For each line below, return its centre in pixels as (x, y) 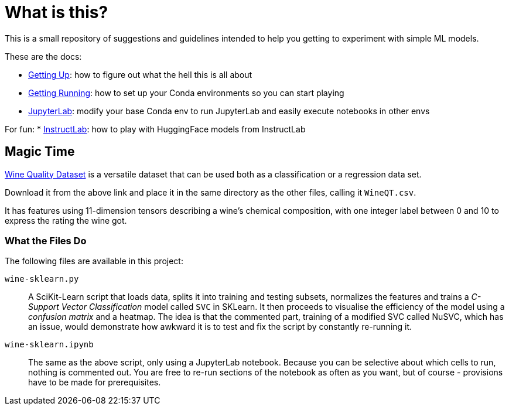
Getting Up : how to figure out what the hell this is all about (140, 74)
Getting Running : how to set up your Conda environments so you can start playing (186, 93)
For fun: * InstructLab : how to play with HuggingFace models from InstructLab (155, 129)
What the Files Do (46, 240)
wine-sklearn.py (42, 279)
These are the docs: (43, 56)
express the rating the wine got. (66, 220)
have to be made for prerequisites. (95, 382)
